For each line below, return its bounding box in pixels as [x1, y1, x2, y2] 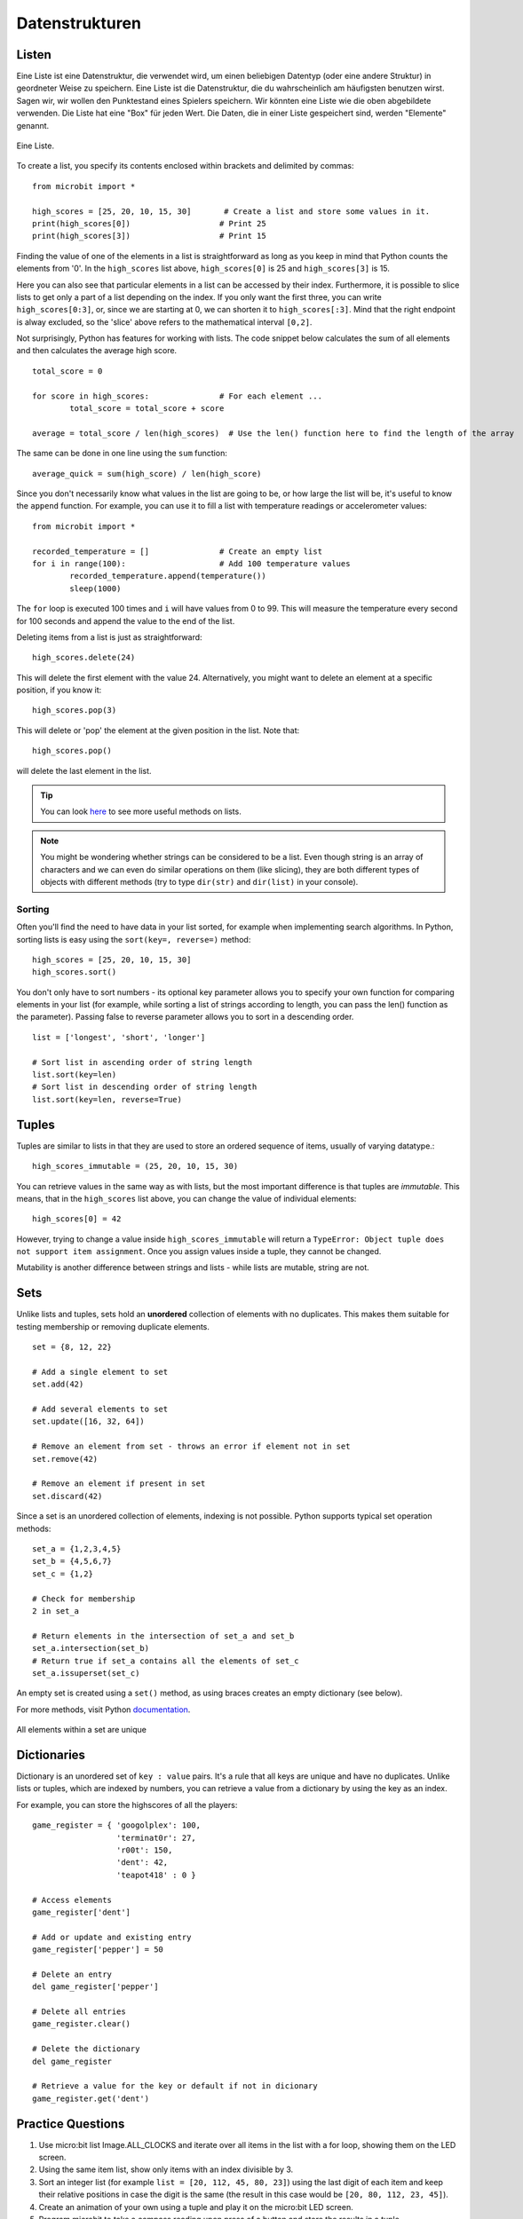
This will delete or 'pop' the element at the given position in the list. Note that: [16, 724, 300, 736]
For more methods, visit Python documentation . [16, 1704, 191, 1715]
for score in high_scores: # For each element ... [32, 391, 323, 401]
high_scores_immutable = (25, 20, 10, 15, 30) [32, 1161, 239, 1172]
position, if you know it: [16, 684, 102, 696]
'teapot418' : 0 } [115, 1869, 197, 1880]
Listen [16, 47, 52, 62]
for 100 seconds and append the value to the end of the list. [16, 615, 235, 626]
